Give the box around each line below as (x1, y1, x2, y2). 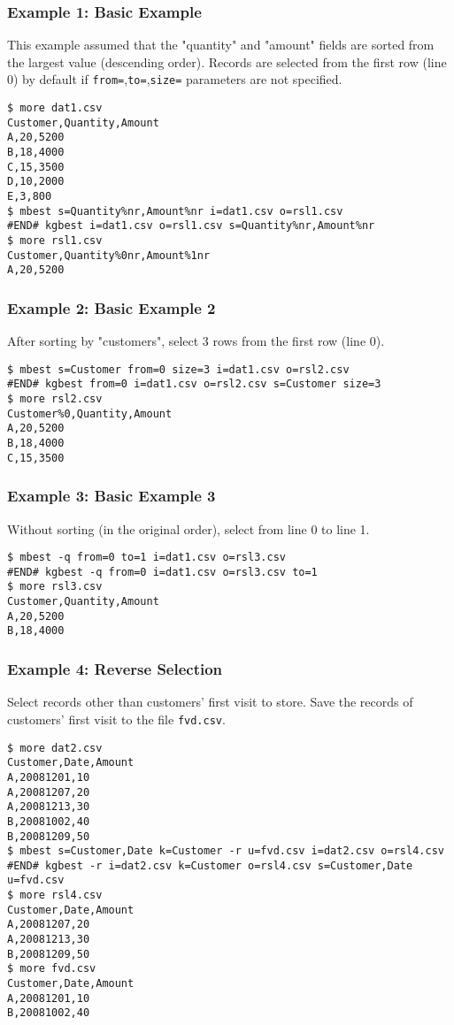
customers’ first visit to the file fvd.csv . (7, 709, 226, 728)
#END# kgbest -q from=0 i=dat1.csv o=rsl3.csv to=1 (7, 565, 318, 578)
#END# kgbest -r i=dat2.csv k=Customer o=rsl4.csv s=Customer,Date (7, 859, 413, 872)
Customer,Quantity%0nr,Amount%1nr (7, 249, 211, 262)
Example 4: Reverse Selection (7, 658, 223, 680)
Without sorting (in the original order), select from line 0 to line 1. (7, 519, 370, 538)
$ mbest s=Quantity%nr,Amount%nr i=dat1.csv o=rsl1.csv (7, 204, 343, 218)
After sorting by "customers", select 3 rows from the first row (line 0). (7, 332, 385, 350)
